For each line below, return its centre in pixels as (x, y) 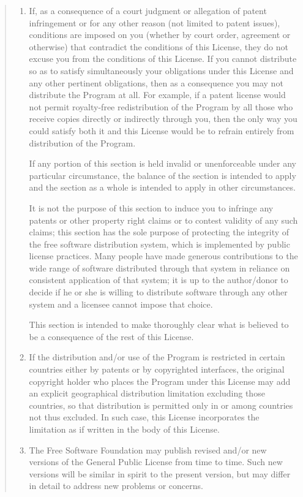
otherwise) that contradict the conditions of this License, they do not (159, 46)
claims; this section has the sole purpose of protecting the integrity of (159, 232)
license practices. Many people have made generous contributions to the (163, 256)
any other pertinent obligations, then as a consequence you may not (156, 82)
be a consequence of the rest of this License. (111, 336)
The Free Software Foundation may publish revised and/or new (148, 450)
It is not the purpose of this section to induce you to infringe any (151, 207)
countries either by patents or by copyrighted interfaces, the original (157, 369)
